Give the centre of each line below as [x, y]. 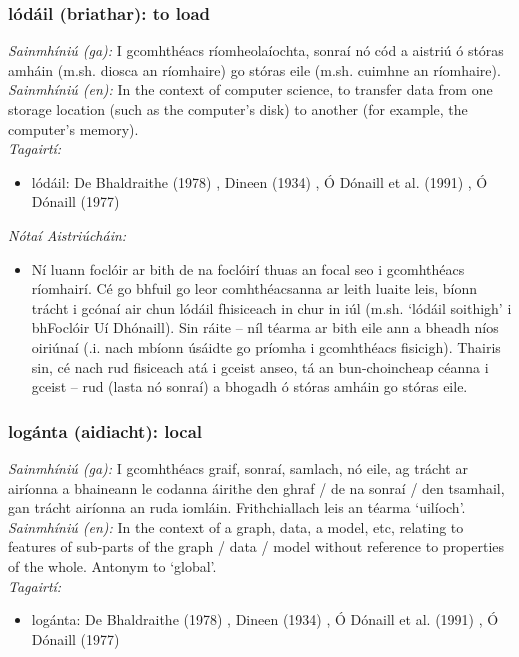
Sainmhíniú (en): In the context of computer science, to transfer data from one [250, 89]
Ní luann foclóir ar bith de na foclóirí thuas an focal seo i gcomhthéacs [248, 268]
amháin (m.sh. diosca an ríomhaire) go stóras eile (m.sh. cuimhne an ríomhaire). [254, 69]
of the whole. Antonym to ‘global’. [112, 565]
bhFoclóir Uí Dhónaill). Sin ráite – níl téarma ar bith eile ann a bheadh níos [265, 327]
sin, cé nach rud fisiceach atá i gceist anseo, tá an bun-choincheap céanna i [260, 366]
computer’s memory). [73, 128]
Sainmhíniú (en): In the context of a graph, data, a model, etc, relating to [236, 526]
